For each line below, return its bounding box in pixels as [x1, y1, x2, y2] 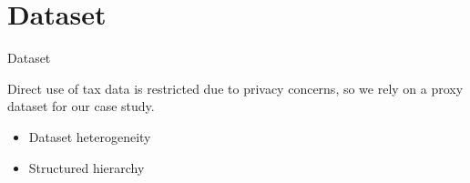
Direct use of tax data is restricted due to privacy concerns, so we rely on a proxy [7, 78, 464, 97]
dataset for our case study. [7, 97, 155, 116]
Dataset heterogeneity [28, 127, 151, 146]
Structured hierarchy [28, 158, 145, 177]
